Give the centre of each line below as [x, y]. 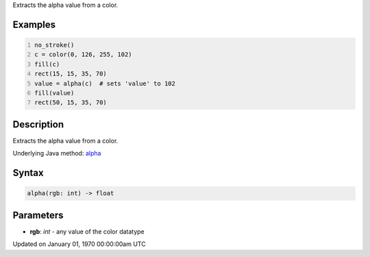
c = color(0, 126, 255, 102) [84, 54]
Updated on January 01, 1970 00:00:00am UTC [79, 244]
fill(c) [47, 64]
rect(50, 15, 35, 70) [71, 102]
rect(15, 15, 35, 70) [71, 74]
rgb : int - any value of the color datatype [87, 231]
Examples [34, 24]
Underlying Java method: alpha [57, 154]
